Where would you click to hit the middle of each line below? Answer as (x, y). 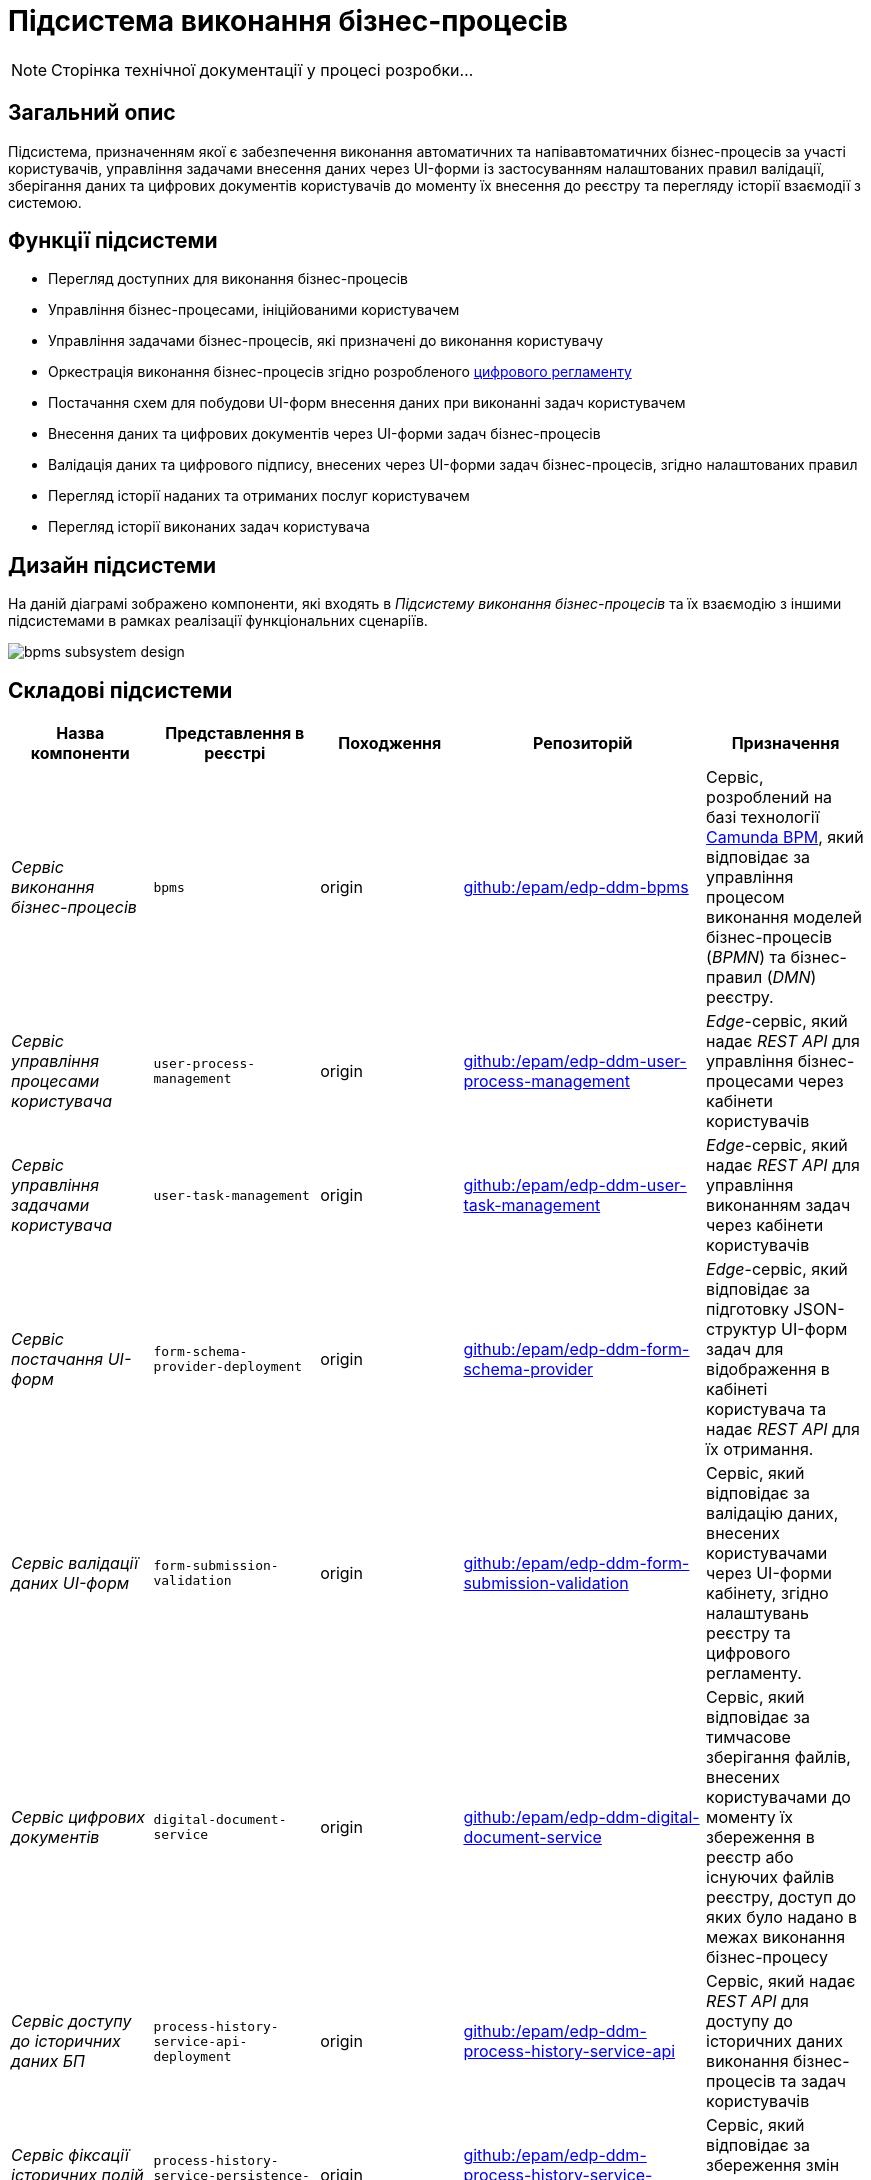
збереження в (760, 1837)
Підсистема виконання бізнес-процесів (288, 21)
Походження (390, 743)
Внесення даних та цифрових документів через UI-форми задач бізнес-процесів (324, 434)
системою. (45, 202)
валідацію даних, (772, 1513)
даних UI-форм (70, 1583)
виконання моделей (784, 917)
